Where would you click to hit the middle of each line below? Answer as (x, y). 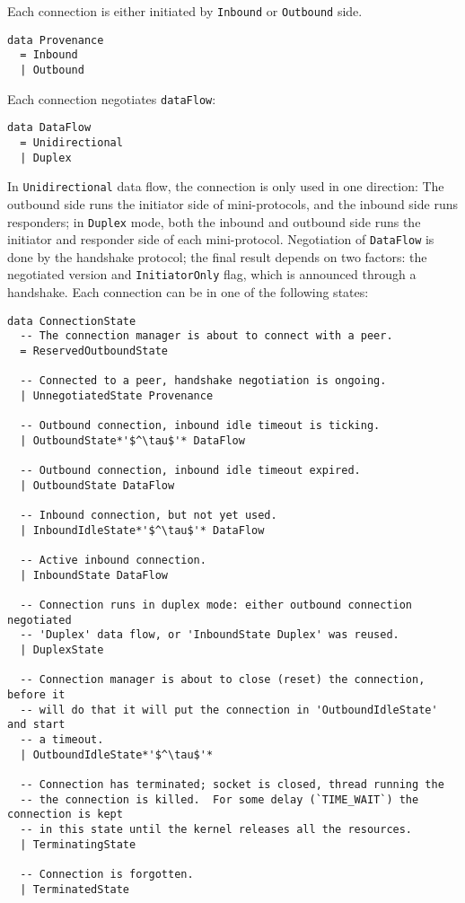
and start (36, 725)
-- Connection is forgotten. (107, 874)
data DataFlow (49, 128)
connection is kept (65, 815)
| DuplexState (62, 650)
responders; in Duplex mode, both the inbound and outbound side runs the (214, 221)
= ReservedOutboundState (94, 351)
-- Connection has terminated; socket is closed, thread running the (232, 785)
